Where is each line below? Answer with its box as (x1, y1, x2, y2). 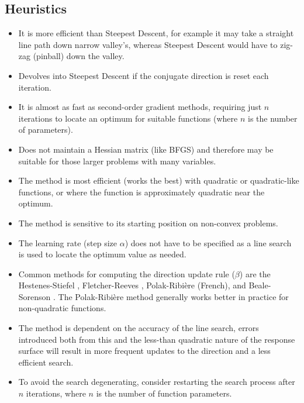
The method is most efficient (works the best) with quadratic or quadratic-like (18, 174, 299, 187)
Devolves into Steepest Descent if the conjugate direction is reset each (18, 69, 269, 81)
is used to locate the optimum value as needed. (18, 248, 186, 260)
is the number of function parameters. (96, 387, 232, 399)
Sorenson (18, 290, 51, 302)
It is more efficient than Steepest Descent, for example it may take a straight (18, 27, 294, 39)
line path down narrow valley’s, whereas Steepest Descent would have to (18, 38, 278, 50)
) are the (239, 267, 271, 280)
